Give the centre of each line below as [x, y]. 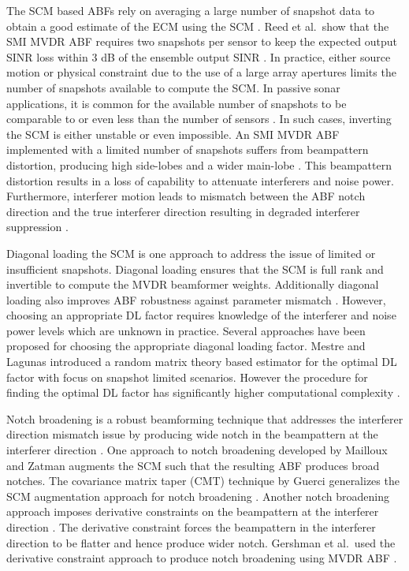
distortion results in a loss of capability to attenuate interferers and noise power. [200, 180]
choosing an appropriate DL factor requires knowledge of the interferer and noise [201, 315]
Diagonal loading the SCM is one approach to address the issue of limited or [191, 253]
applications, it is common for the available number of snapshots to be [177, 103]
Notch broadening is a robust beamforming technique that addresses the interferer [205, 418]
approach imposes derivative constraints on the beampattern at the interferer [193, 511]
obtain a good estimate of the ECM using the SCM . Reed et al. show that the [198, 26]
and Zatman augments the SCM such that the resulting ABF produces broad [193, 465]
